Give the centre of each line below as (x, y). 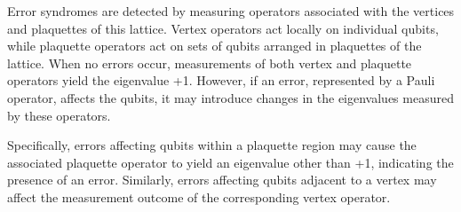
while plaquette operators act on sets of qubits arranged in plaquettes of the (215, 46)
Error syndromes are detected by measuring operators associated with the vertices (231, 11)
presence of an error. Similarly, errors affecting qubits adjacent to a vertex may (222, 180)
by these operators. (59, 115)
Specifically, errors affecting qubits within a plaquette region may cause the (212, 145)
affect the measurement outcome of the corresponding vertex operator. (199, 196)
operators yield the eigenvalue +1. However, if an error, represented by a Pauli (221, 80)
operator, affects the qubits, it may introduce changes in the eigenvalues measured (230, 97)
